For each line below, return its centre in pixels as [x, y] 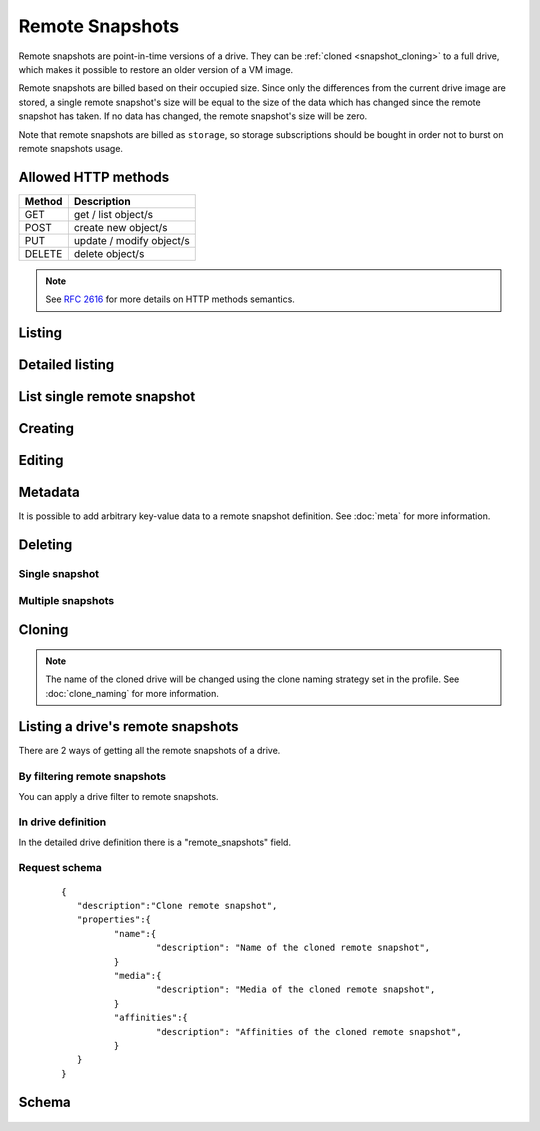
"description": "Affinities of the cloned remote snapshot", [308, 1031]
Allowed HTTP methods [94, 176]
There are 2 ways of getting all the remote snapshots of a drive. [149, 751]
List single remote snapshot [107, 396]
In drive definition [62, 822]
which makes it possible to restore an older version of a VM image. [156, 69]
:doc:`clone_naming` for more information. [132, 693]
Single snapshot [59, 573]
